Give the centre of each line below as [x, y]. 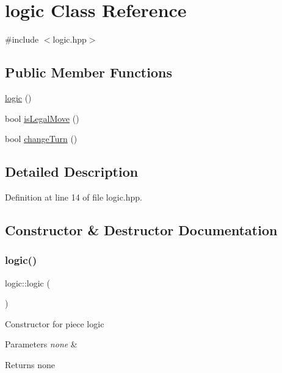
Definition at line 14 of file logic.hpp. [74, 197]
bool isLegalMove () [42, 118]
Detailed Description [72, 172]
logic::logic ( [27, 282]
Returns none [30, 364]
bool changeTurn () [41, 139]
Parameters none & [41, 344]
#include [22, 39]
